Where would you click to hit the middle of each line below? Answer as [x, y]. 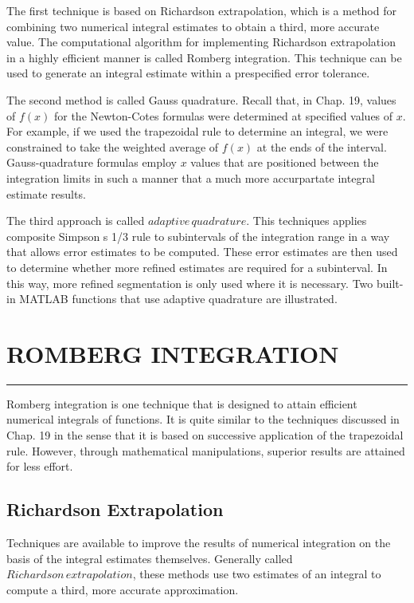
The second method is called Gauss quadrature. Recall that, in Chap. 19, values [201, 99]
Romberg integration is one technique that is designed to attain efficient [182, 403]
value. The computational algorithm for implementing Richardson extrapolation [201, 42]
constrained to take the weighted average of [113, 146]
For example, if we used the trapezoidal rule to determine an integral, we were [197, 131]
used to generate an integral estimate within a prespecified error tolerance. [188, 73]
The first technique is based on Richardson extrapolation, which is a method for [201, 10]
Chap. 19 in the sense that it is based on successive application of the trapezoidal [205, 435]
